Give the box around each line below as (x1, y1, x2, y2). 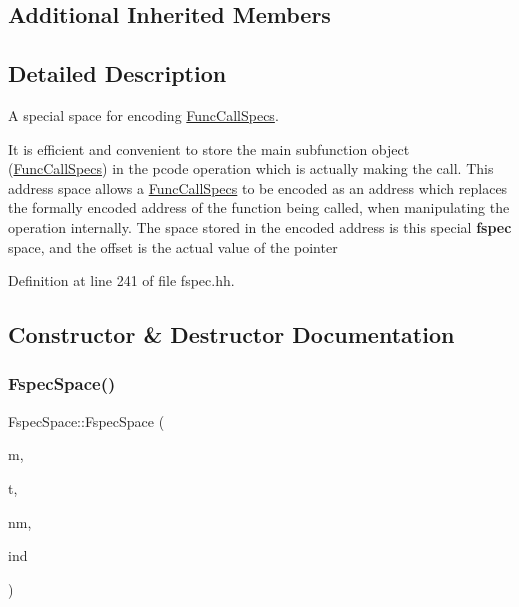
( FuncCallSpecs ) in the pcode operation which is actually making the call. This (8, 158, 494, 179)
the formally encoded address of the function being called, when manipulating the (8, 197, 510, 218)
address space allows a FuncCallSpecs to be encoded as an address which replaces (8, 177, 508, 198)
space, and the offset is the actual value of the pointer (8, 236, 338, 257)
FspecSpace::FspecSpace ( (8, 410, 165, 431)
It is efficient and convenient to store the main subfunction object (8, 138, 410, 159)
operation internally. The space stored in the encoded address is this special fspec (8, 216, 512, 237)
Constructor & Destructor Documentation (8, 319, 455, 350)
